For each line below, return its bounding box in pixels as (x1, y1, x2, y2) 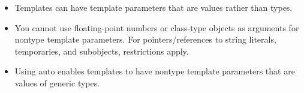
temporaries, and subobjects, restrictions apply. (14, 44, 189, 57)
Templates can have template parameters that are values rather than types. (14, 1, 293, 13)
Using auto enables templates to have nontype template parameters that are (14, 65, 295, 77)
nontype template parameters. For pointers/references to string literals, (14, 33, 276, 46)
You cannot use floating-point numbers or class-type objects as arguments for (14, 21, 299, 34)
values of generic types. (14, 76, 100, 89)
